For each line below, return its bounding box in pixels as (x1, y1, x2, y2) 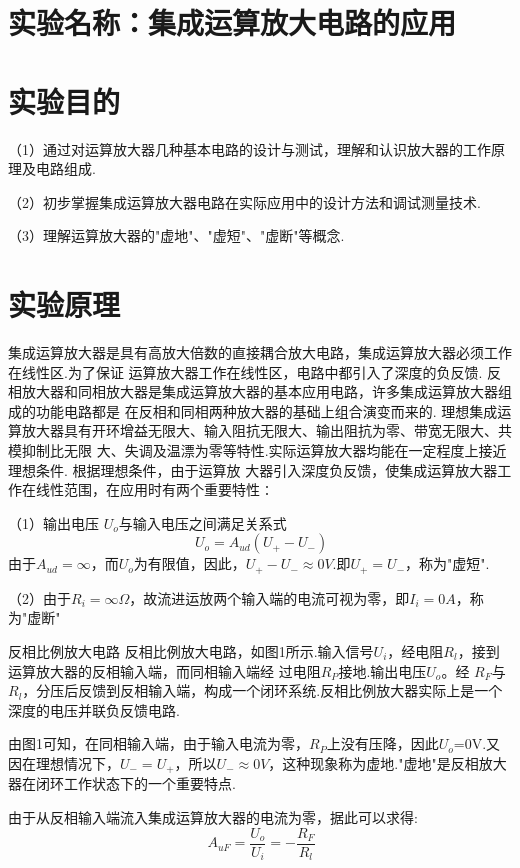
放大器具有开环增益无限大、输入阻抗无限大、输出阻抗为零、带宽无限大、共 (21, 420, 512, 441)
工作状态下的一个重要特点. (63, 773, 236, 794)
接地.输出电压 (338, 660, 427, 681)
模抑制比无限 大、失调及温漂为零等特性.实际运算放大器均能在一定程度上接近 (8, 439, 507, 460)
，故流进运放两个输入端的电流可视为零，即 (129, 587, 410, 608)
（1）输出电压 (8, 512, 99, 533)
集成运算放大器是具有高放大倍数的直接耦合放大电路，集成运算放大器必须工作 (8, 342, 512, 362)
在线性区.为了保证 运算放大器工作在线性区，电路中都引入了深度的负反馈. (8, 361, 483, 382)
